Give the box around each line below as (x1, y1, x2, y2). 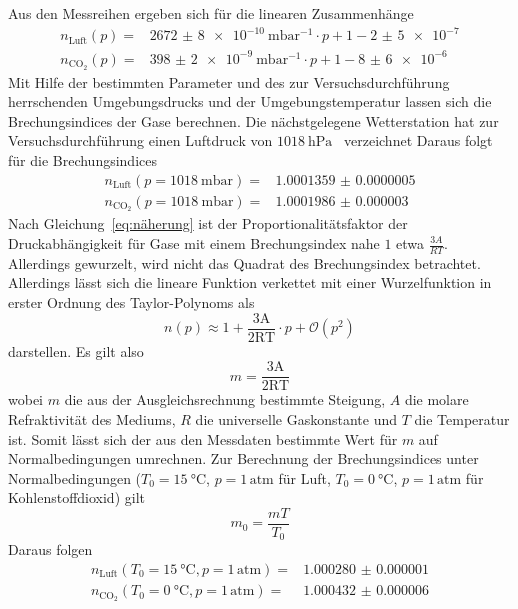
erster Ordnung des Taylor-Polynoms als (8, 292, 255, 313)
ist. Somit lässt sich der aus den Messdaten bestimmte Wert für (8, 428, 398, 449)
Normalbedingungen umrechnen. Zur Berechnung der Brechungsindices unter (8, 448, 479, 469)
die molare (404, 389, 469, 410)
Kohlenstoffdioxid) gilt (8, 487, 145, 508)
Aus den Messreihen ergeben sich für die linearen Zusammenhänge (8, 3, 414, 23)
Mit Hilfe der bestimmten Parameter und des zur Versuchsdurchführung (8, 71, 450, 92)
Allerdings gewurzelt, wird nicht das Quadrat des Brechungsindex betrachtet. (8, 252, 481, 273)
